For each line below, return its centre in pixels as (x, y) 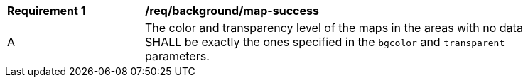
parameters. (177, 56)
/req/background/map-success (232, 11)
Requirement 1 (47, 11)
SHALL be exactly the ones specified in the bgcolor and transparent (325, 42)
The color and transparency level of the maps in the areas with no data (334, 28)
